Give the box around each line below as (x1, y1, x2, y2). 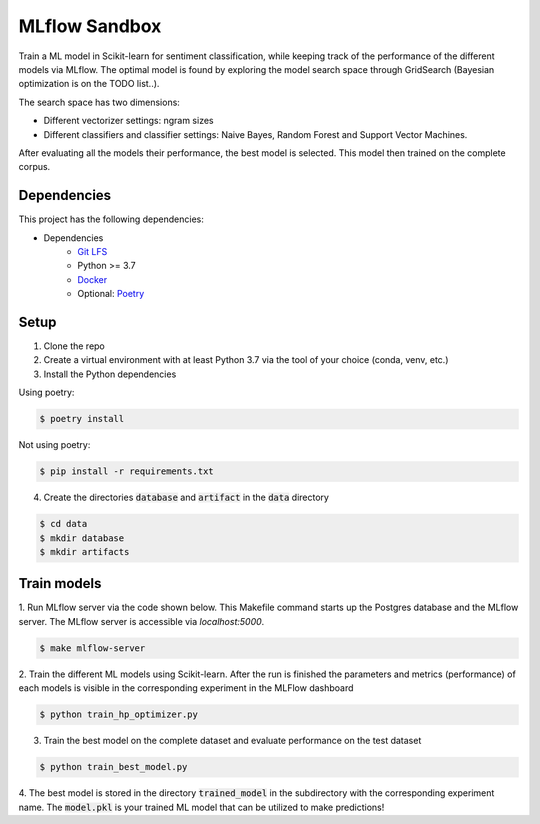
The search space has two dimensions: (18, 96, 180, 108)
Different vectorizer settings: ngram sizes (43, 115, 214, 127)
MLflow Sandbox (18, 15, 162, 37)
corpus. (18, 161, 51, 173)
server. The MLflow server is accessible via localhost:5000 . (18, 615, 265, 627)
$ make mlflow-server (39, 642, 146, 654)
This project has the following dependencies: (18, 213, 204, 225)
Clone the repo (43, 340, 105, 352)
